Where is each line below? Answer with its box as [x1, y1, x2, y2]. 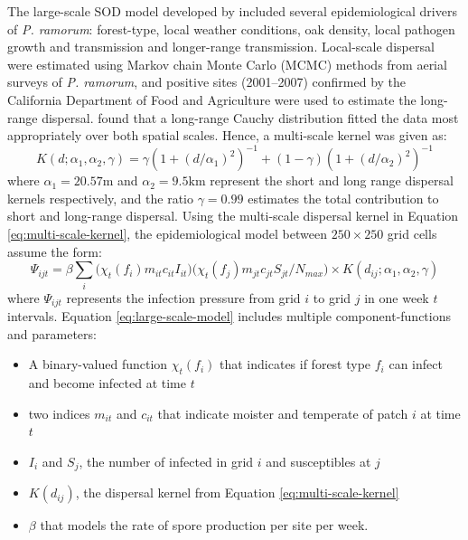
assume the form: [7, 242, 102, 261]
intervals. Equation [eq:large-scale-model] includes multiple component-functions [7, 307, 452, 325]
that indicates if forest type [220, 355, 371, 374]
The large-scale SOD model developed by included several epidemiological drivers [7, 2, 457, 20]
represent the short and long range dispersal [210, 171, 454, 190]
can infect [388, 355, 443, 374]
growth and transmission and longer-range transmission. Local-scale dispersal [7, 37, 435, 56]
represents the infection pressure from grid [66, 288, 301, 307]
